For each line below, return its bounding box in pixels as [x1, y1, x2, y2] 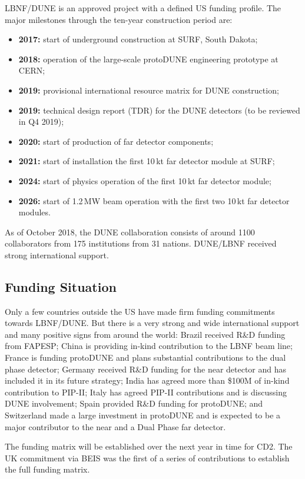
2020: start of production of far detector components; [18, 135, 214, 147]
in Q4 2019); [18, 115, 64, 128]
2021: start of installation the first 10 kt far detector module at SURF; [18, 155, 275, 167]
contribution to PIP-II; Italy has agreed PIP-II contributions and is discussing [5, 385, 287, 398]
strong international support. [5, 248, 109, 261]
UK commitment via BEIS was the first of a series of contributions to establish [5, 451, 290, 464]
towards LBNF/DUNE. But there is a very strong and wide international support [5, 317, 300, 329]
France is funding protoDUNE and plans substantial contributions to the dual [5, 351, 286, 364]
